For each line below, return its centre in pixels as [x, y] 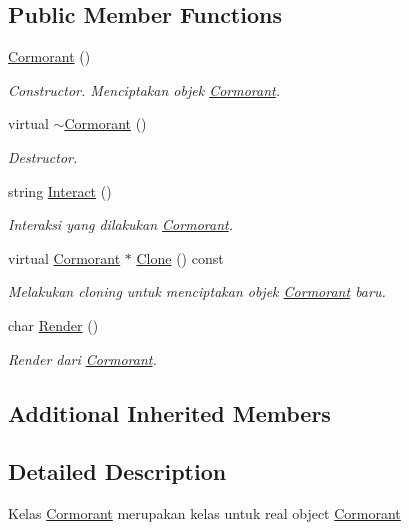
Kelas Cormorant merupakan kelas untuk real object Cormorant [204, 513]
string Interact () [60, 190]
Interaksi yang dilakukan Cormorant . [120, 224]
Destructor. [43, 156]
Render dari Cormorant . [82, 358]
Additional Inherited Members [169, 412]
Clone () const [180, 257]
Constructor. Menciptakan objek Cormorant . [144, 89]
